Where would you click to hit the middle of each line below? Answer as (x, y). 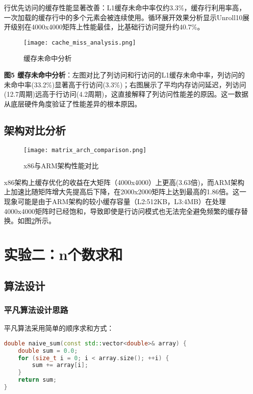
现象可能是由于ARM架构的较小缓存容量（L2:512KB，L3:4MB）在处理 (115, 201)
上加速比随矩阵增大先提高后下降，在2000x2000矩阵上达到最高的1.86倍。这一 (125, 192)
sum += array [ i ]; (60, 365)
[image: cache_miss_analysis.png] (80, 42)
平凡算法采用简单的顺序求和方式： (59, 328)
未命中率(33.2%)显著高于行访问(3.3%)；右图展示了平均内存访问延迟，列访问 (125, 84)
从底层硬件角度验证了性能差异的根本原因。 (73, 103)
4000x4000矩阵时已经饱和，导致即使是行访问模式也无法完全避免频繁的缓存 (123, 211)
